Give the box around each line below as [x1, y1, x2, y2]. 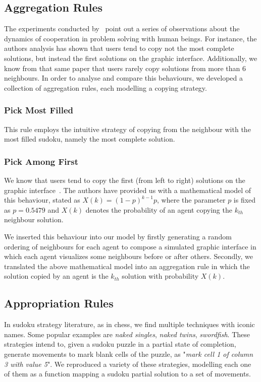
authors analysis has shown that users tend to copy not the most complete [4, 43, 234, 53]
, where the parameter [157, 195, 226, 205]
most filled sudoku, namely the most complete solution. [4, 134, 175, 144]
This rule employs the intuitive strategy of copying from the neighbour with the [4, 123, 251, 134]
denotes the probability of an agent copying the [85, 204, 232, 215]
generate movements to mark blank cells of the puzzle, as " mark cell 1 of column [4, 348, 253, 359]
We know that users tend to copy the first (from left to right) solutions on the [4, 174, 245, 185]
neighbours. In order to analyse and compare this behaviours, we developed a [4, 73, 243, 83]
